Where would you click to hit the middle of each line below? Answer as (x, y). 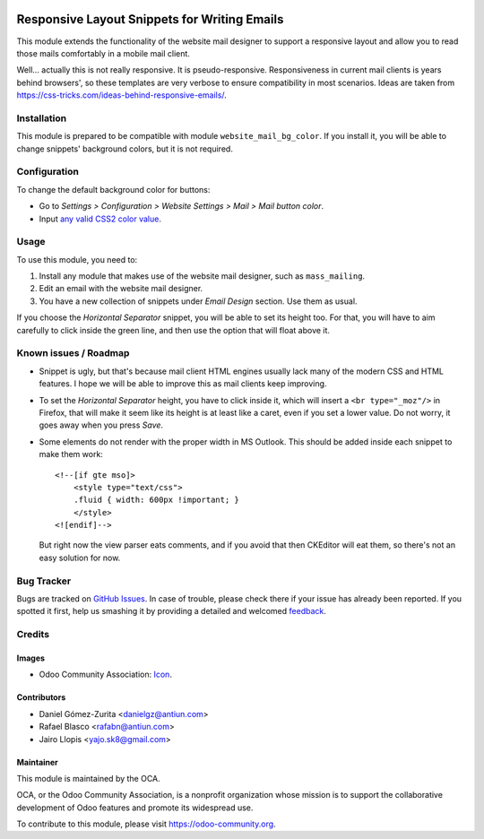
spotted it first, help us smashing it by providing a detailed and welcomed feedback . (172, 611)
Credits (33, 635)
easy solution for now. (80, 558)
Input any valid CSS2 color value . (100, 219)
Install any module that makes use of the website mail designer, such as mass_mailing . (202, 276)
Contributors (41, 697)
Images (30, 658)
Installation (42, 118)
